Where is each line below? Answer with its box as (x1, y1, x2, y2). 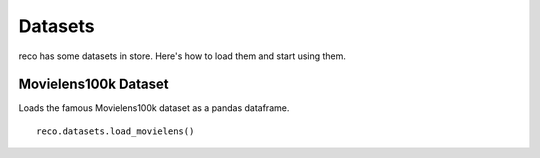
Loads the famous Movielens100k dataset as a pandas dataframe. (18, 102, 290, 114)
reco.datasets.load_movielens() (36, 125, 195, 137)
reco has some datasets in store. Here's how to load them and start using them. (18, 50, 347, 62)
